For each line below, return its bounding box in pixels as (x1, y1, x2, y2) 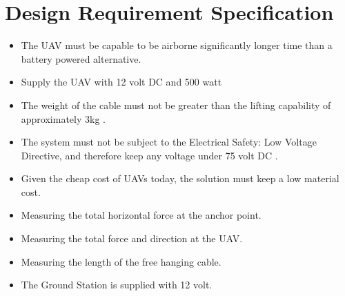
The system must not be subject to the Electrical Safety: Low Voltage (21, 135, 317, 149)
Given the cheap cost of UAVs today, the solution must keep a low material (21, 171, 339, 186)
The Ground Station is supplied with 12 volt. (21, 277, 213, 292)
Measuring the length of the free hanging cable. (21, 254, 221, 268)
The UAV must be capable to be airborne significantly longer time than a (21, 38, 333, 52)
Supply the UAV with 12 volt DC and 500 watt (21, 75, 222, 89)
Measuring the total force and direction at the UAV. (21, 231, 243, 246)
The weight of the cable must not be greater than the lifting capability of (21, 97, 331, 112)
